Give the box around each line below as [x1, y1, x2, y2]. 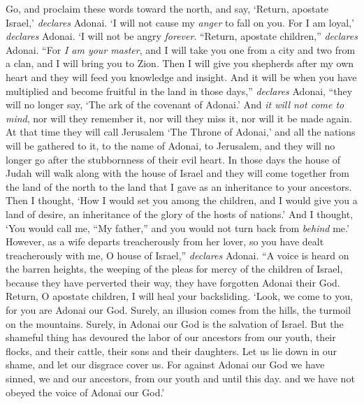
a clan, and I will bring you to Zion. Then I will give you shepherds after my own [6, 56, 354, 71]
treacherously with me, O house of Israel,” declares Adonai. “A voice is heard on [6, 247, 349, 262]
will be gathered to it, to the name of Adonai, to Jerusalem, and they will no [6, 138, 335, 152]
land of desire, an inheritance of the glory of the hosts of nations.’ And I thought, [6, 206, 354, 221]
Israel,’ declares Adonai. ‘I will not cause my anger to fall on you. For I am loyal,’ [6, 15, 354, 29]
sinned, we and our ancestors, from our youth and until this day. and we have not [6, 371, 355, 386]
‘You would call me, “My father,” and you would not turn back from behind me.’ [6, 220, 349, 235]
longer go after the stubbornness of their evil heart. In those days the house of [6, 152, 340, 166]
